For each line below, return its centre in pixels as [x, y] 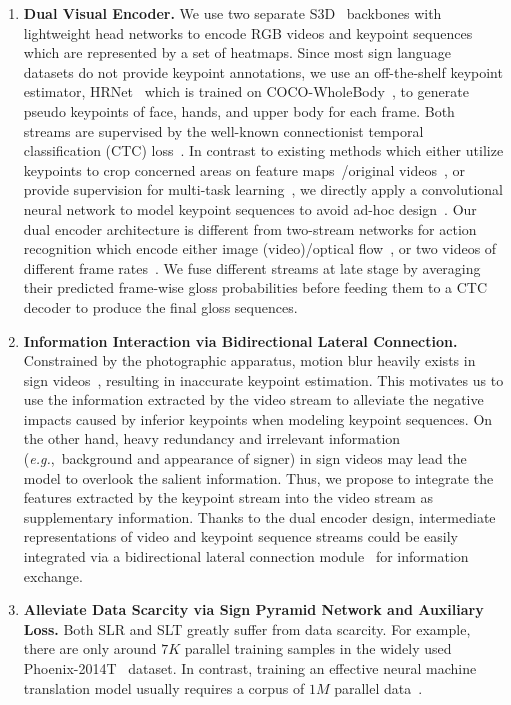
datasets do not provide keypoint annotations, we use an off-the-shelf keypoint [263, 71]
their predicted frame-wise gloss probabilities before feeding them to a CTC [255, 287]
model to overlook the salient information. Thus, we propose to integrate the [258, 477]
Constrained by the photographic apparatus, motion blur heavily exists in [249, 360]
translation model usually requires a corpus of [164, 687]
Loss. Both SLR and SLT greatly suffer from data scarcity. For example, [247, 628]
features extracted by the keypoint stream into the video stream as [228, 497]
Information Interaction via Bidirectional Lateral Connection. [240, 340]
